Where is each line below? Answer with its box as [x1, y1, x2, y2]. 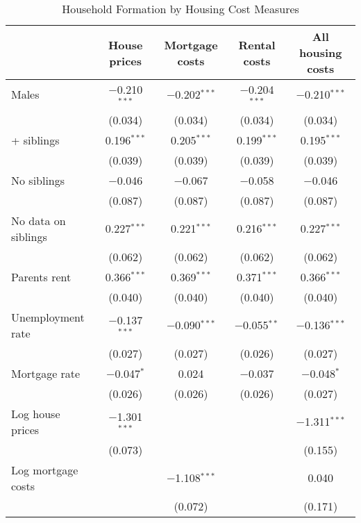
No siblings [11, 172, 65, 188]
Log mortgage [11, 461, 78, 478]
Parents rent [11, 268, 72, 285]
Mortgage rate [11, 365, 81, 381]
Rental [238, 36, 276, 53]
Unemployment [11, 308, 85, 325]
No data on [11, 212, 66, 229]
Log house [11, 405, 60, 422]
